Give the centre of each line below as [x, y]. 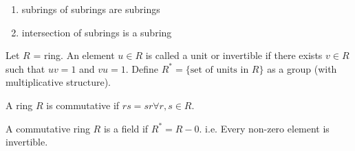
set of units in [219, 70]
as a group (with [302, 68]
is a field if [126, 128]
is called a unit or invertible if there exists [234, 55]
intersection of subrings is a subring [97, 32]
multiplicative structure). [58, 82]
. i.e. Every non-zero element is [264, 128]
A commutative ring [48, 128]
